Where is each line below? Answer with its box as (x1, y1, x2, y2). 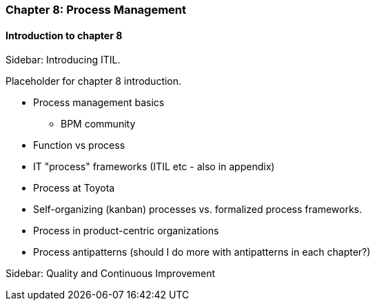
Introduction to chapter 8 (6, 29, 123, 41)
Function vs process (33, 139, 125, 152)
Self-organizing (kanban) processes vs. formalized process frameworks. (33, 203, 363, 216)
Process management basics (33, 96, 165, 109)
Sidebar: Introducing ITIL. (6, 54, 121, 66)
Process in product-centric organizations (33, 225, 219, 237)
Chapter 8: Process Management (6, 3, 187, 17)
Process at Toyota (33, 182, 115, 194)
